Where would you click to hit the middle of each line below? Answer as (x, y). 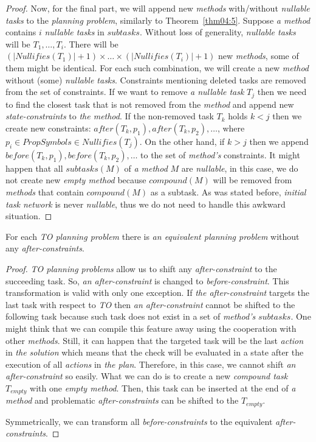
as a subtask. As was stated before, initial (228, 191)
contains (21, 32)
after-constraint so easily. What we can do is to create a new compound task (147, 376)
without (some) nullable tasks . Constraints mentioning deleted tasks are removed (156, 79)
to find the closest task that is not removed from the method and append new (150, 104)
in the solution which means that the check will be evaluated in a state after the (155, 352)
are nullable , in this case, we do (240, 168)
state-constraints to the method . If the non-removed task (110, 116)
